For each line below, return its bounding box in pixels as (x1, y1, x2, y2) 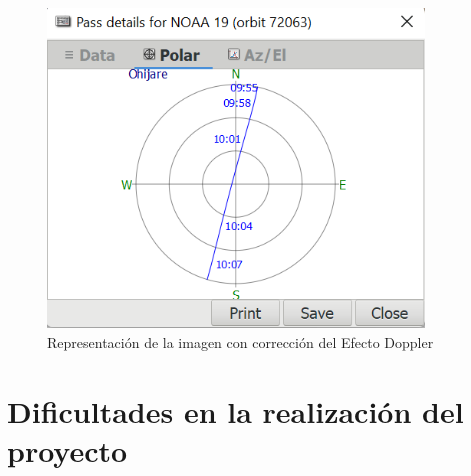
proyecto (7, 430, 128, 470)
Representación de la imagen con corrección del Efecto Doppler (47, 332, 434, 353)
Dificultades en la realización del (7, 390, 464, 431)
